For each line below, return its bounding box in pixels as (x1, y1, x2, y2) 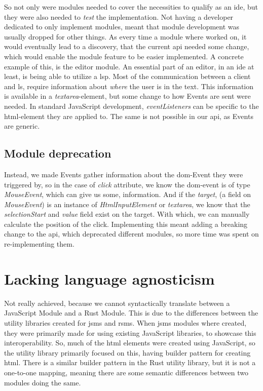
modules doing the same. (4, 377, 81, 387)
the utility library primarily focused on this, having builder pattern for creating (4, 347, 251, 358)
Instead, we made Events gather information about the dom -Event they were (4, 169, 243, 179)
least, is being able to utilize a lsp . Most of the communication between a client (4, 71, 251, 82)
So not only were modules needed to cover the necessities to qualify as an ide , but (4, 2, 258, 12)
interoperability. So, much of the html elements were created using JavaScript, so (4, 337, 255, 348)
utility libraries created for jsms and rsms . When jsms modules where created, (4, 317, 247, 328)
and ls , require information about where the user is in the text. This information (4, 81, 254, 91)
